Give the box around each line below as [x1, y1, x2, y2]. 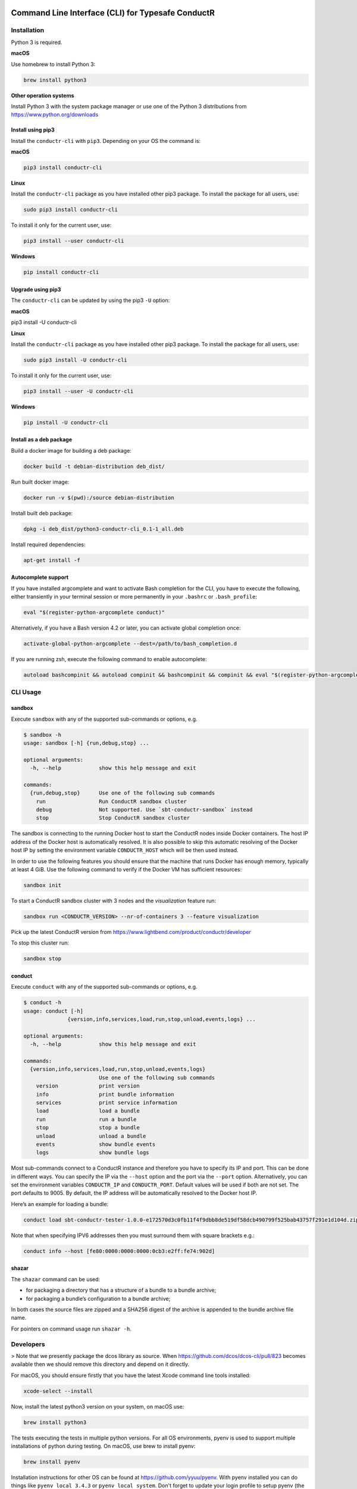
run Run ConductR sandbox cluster [36, 798, 187, 805]
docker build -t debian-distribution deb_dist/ [23, 463, 165, 470]
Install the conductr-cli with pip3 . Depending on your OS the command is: [11, 137, 201, 144]
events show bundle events [36, 1141, 156, 1148]
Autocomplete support [11, 574, 68, 581]
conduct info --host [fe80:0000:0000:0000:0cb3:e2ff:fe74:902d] [23, 1248, 215, 1254]
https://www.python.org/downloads [11, 111, 99, 119]
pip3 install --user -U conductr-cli [23, 388, 134, 394]
